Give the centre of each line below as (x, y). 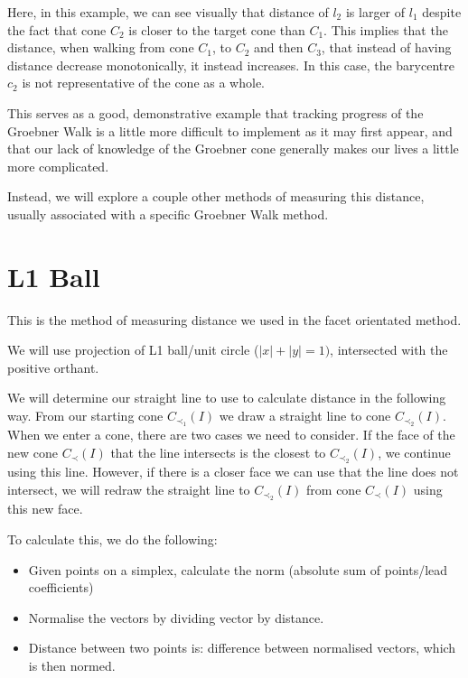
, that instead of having (386, 47)
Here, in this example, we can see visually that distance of (168, 12)
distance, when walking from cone (101, 47)
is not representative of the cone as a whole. (144, 83)
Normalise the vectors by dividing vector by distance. (176, 617)
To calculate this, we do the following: (112, 539)
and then (279, 47)
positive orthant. (53, 367)
